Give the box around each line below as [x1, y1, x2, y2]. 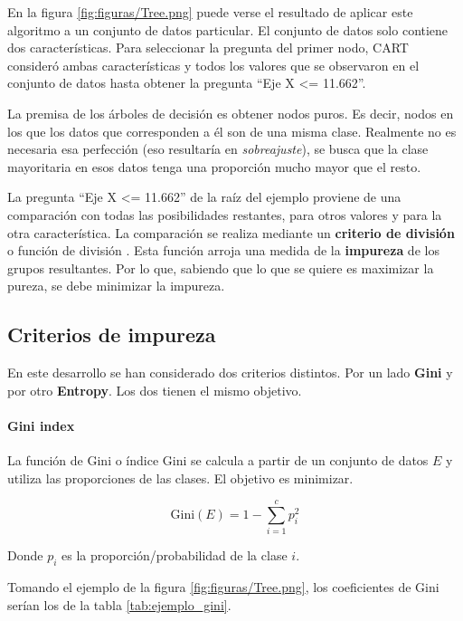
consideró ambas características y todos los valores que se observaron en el [7, 55, 420, 74]
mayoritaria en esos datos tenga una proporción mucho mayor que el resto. [7, 157, 421, 176]
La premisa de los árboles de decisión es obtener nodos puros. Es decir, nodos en [7, 103, 454, 122]
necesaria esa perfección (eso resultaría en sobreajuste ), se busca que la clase [7, 139, 429, 158]
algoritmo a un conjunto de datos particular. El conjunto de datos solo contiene [7, 20, 449, 39]
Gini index [7, 416, 75, 435]
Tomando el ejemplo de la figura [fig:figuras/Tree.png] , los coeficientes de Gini [7, 578, 439, 597]
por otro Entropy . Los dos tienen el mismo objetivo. [7, 380, 302, 399]
